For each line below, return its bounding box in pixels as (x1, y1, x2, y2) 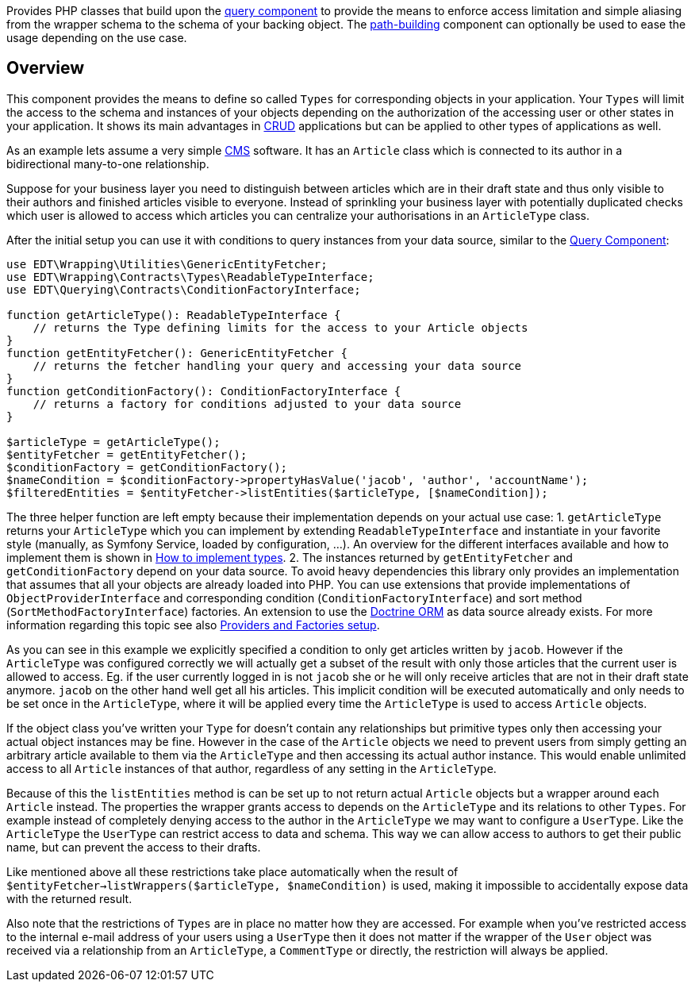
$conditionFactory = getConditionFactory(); (6, 460, 288, 474)
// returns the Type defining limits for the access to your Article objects (33, 321, 528, 334)
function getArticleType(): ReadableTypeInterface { (6, 308, 341, 321)
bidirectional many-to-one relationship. (6, 156, 209, 171)
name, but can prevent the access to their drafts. (6, 840, 261, 854)
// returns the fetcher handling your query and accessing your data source (33, 359, 522, 372)
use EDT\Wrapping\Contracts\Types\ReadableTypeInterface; (6, 270, 374, 283)
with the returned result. (6, 891, 132, 905)
